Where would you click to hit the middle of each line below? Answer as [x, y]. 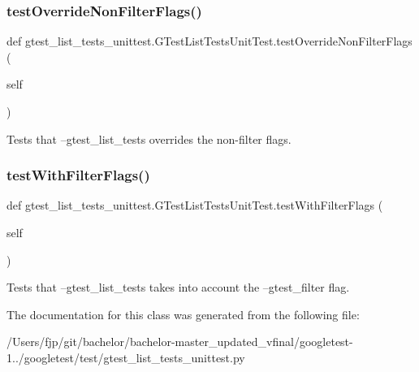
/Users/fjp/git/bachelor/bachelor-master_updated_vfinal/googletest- [180, 342]
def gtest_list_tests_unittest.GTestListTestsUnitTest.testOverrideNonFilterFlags [209, 41]
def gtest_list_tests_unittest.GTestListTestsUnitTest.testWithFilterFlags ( [195, 205]
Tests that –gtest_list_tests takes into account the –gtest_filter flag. [178, 287]
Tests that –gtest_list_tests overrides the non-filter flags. [149, 138]
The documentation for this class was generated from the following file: [183, 314]
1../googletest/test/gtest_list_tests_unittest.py [126, 357]
